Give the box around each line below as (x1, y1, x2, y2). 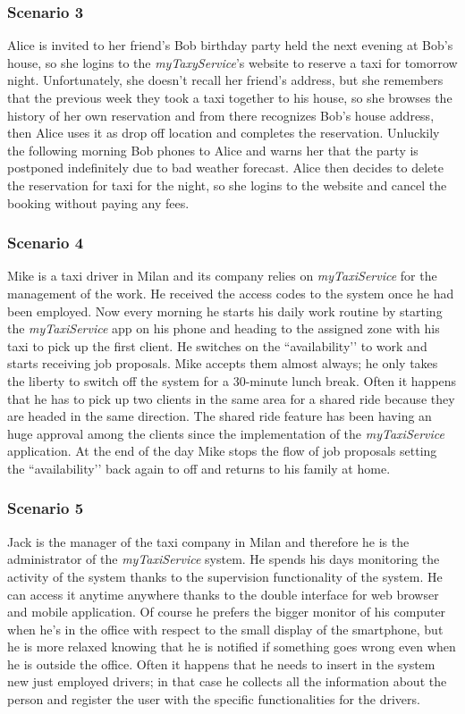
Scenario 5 (7, 497, 84, 519)
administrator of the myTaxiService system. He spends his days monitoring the (7, 550, 440, 568)
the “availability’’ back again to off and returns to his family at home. (7, 458, 391, 477)
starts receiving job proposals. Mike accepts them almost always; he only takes (7, 354, 438, 373)
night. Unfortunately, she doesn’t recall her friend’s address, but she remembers (7, 71, 444, 89)
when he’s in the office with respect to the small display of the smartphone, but (7, 619, 444, 638)
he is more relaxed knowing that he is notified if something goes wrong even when (7, 637, 456, 656)
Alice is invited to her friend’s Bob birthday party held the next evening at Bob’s (7, 36, 453, 55)
